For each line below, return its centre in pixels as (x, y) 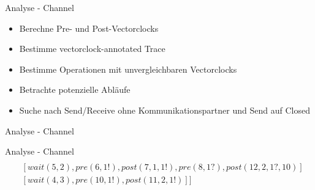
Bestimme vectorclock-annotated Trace (92, 49)
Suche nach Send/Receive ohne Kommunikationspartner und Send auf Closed (165, 110)
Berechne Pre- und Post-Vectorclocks (89, 28)
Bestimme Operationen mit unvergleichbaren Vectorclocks (128, 69)
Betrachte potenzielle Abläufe (75, 90)
